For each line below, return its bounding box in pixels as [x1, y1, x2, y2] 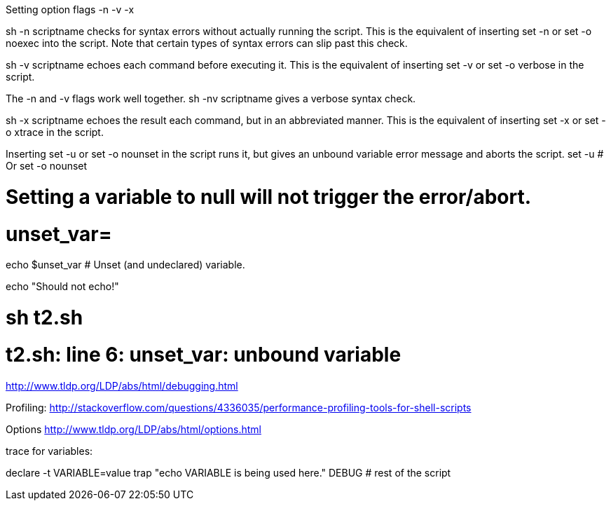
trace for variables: [6, 444, 93, 457]
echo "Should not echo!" [6, 280, 119, 293]
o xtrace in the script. [6, 126, 104, 138]
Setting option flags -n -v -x [6, 4, 135, 15]
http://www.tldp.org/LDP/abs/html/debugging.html [6, 379, 238, 392]
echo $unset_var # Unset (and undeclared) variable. [6, 259, 245, 271]
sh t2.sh [6, 306, 83, 329]
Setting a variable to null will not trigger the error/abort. [6, 184, 532, 209]
